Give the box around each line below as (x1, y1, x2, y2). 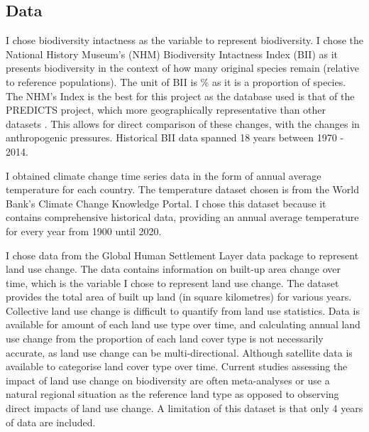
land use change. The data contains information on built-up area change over (6, 261, 341, 276)
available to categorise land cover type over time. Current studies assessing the (6, 359, 348, 374)
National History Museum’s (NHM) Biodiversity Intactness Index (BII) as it (6, 46, 338, 61)
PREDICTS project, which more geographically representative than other (6, 102, 326, 117)
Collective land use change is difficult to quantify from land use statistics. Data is (6, 303, 360, 318)
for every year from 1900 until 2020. (6, 223, 162, 238)
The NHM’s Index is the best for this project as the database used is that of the (6, 88, 355, 103)
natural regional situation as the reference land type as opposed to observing (6, 387, 339, 401)
